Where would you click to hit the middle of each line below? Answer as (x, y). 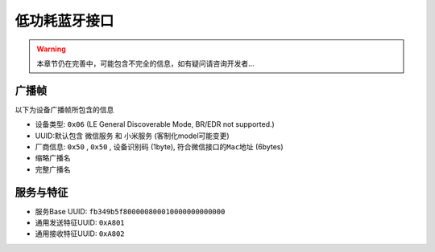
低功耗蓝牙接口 (64, 21)
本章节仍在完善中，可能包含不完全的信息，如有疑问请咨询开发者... (146, 63)
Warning (51, 49)
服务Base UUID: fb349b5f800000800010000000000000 (130, 211)
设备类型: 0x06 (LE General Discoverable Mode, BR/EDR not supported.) (155, 124)
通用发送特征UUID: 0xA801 (80, 223)
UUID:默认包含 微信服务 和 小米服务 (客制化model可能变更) (132, 136)
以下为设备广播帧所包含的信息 (64, 109)
